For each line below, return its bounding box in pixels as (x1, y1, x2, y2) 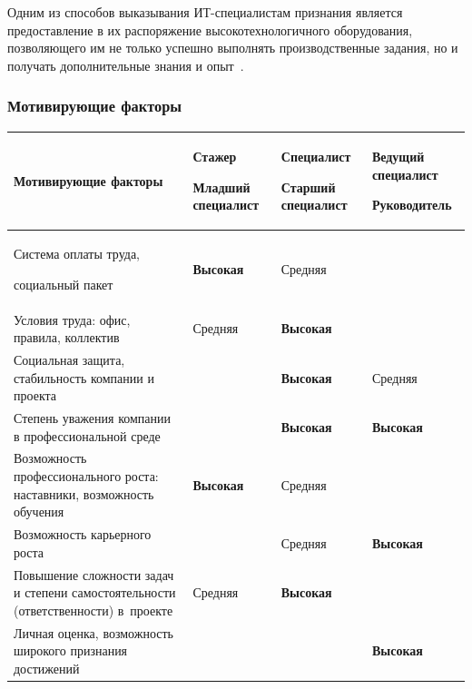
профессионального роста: (14, 467, 159, 486)
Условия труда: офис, (14, 310, 131, 329)
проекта (14, 386, 56, 405)
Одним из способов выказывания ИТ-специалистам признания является (7, 3, 403, 21)
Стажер (192, 147, 237, 166)
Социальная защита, (14, 350, 125, 369)
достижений (14, 658, 80, 677)
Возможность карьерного (14, 525, 152, 544)
